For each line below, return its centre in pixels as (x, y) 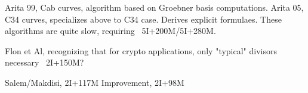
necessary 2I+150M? (44, 62)
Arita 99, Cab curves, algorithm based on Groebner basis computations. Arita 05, (154, 7)
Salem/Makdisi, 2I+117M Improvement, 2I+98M (95, 82)
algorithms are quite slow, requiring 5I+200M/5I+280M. (110, 31)
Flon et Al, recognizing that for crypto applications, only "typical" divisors (141, 50)
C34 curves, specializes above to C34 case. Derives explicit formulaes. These (143, 19)
